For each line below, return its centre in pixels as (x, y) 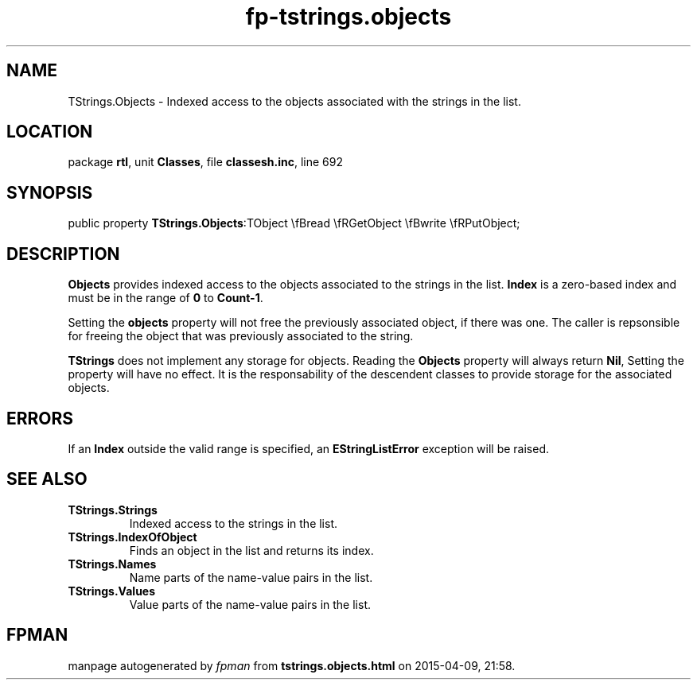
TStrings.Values (112, 591)
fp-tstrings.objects (348, 17)
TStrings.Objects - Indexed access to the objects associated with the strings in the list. (294, 101)
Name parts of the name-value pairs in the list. (251, 577)
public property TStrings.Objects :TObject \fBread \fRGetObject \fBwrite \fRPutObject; (294, 223)
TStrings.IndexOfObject (132, 537)
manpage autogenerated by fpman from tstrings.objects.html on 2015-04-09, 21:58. (292, 665)
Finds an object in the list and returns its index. (251, 550)
